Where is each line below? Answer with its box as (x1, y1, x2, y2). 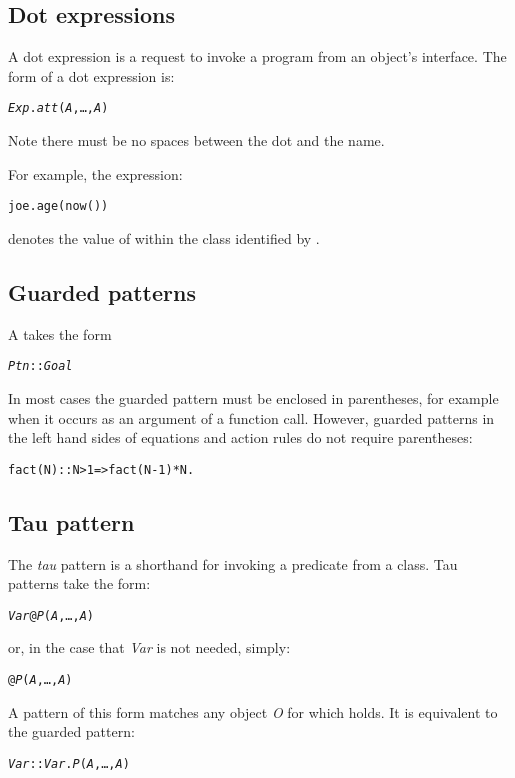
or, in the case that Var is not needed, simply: (8, 637, 291, 658)
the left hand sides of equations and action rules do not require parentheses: (8, 427, 473, 448)
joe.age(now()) (8, 199, 109, 214)
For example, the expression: (8, 163, 183, 184)
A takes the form (8, 323, 112, 344)
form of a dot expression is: (8, 65, 175, 86)
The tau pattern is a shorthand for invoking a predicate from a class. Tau (8, 553, 458, 574)
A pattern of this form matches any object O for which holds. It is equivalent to (8, 701, 498, 722)
